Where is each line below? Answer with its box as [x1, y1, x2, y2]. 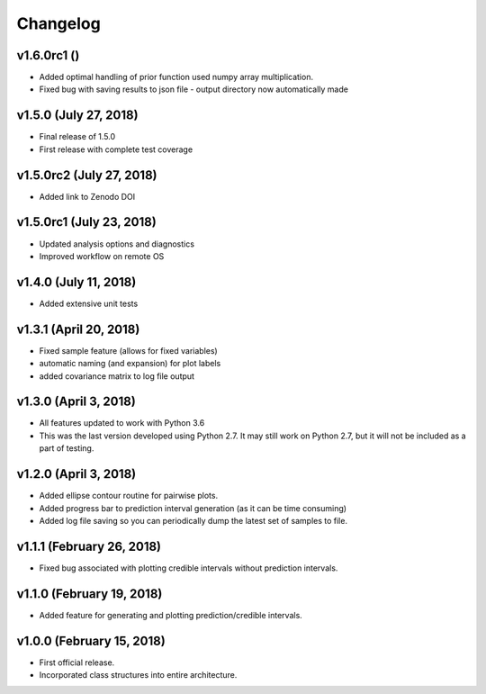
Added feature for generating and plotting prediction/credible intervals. [39, 609, 303, 620]
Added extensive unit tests [39, 298, 139, 309]
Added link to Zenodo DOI [39, 191, 136, 202]
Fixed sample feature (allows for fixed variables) [39, 345, 218, 356]
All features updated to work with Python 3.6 [39, 418, 205, 428]
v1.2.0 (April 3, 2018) [16, 466, 137, 482]
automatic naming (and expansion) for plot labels [39, 358, 221, 369]
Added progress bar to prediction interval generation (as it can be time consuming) [39, 502, 346, 513]
